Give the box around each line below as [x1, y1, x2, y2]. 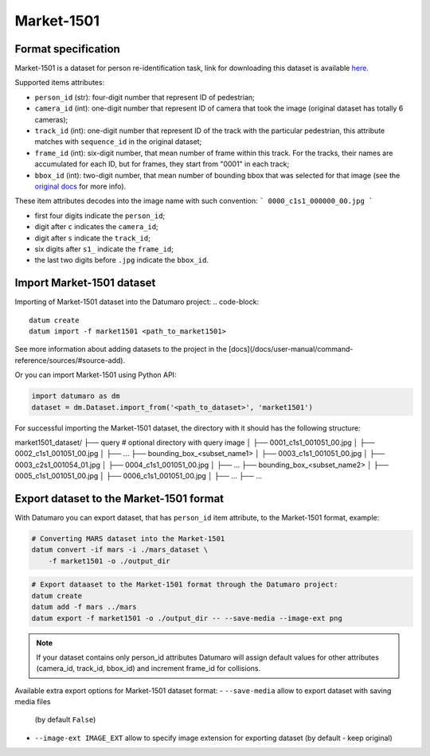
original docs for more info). [34, 181, 127, 191]
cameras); [34, 115, 68, 124]
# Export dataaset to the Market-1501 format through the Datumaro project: [31, 580, 338, 589]
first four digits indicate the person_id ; [34, 211, 166, 220]
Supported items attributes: [14, 78, 105, 88]
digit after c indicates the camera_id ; [34, 222, 158, 232]
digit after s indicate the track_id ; [34, 233, 151, 243]
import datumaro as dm [31, 392, 120, 401]
